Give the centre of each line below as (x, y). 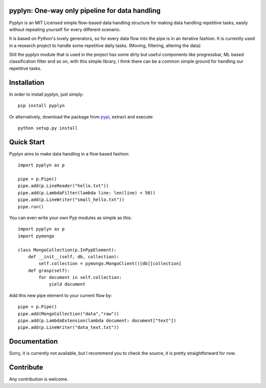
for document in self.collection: (80, 277)
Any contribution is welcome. (39, 379)
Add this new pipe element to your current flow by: (61, 295)
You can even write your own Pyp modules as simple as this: (71, 218)
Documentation (33, 341)
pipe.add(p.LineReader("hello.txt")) (64, 186)
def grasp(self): (49, 271)
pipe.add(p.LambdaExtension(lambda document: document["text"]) (97, 321)
